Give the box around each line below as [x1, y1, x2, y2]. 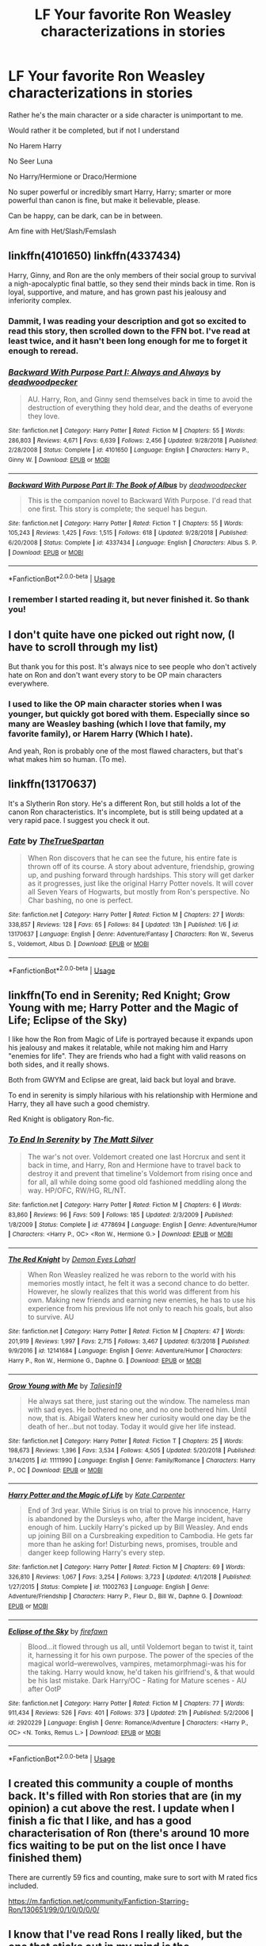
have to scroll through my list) [8, 640, 158, 654]
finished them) [8, 1852, 82, 1865]
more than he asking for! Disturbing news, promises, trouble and [27, 1540, 238, 1549]
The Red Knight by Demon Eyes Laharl [8, 1255, 136, 1264]
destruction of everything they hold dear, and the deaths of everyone [27, 402, 253, 412]
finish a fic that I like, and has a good [8, 1814, 192, 1828]
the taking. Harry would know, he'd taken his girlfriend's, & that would [27, 1667, 255, 1676]
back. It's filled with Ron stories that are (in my [8, 1790, 242, 1803]
